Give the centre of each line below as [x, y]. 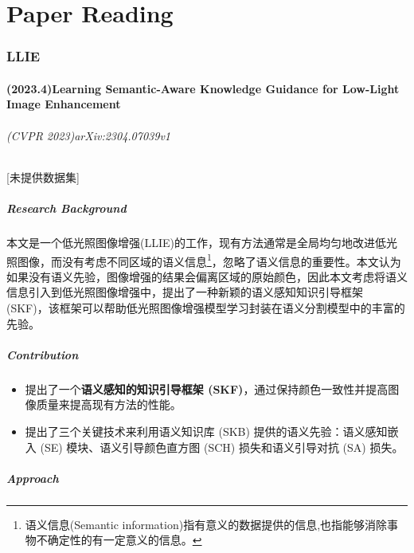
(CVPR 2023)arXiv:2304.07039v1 [88, 135]
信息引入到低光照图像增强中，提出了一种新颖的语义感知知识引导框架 [185, 292]
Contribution [43, 354]
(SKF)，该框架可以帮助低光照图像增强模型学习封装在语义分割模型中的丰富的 [206, 307]
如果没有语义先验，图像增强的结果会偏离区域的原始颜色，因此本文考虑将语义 [207, 276]
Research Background [66, 208]
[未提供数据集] [43, 176]
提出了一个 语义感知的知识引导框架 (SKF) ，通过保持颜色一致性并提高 [207, 388]
